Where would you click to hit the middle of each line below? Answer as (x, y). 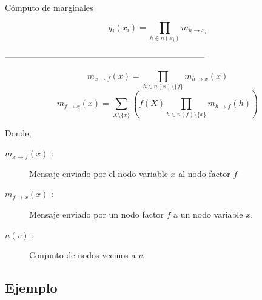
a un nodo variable (208, 214)
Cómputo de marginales (49, 7)
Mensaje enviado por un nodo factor (96, 214)
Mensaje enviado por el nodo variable (99, 173)
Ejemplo (31, 288)
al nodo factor (204, 173)
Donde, (18, 132)
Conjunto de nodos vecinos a (82, 255)
